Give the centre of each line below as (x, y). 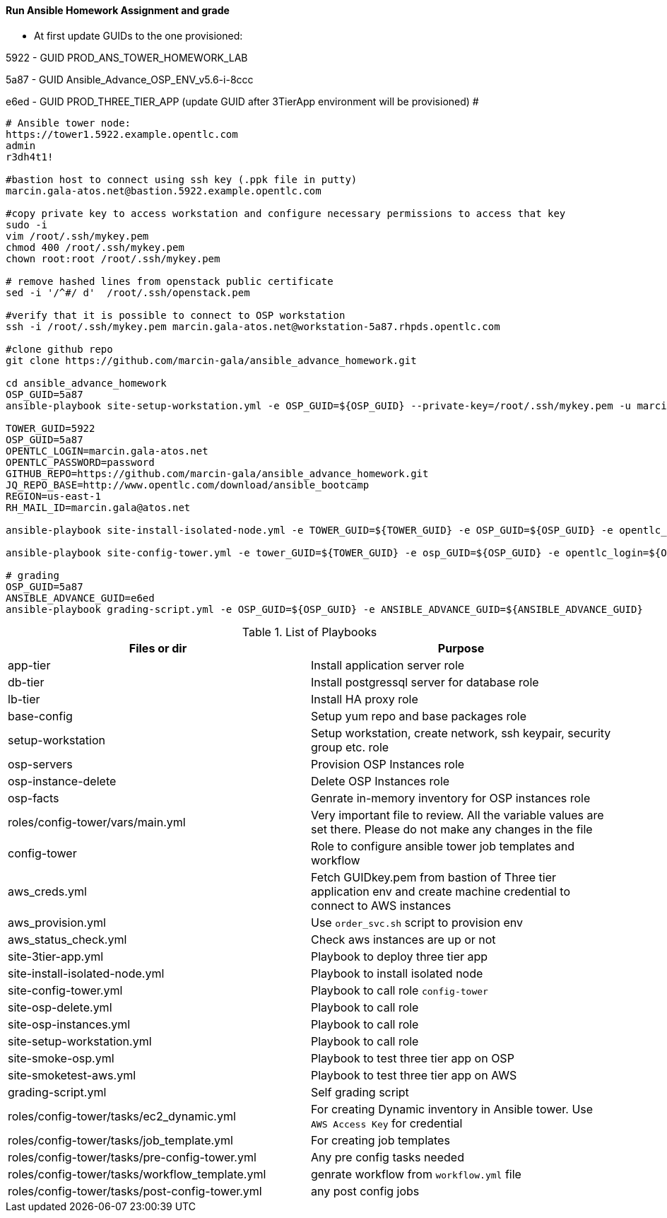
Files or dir (158, 648)
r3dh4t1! (30, 157)
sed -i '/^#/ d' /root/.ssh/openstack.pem (128, 292)
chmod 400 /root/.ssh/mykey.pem (95, 247)
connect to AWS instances (381, 905)
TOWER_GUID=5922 (51, 428)
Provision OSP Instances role (388, 764)
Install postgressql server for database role (425, 682)
